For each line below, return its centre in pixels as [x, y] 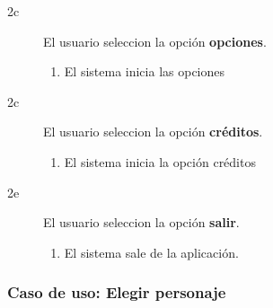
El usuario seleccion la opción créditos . [153, 132]
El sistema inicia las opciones [145, 71]
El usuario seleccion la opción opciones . [155, 41]
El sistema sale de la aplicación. [151, 252]
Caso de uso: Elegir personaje [117, 292]
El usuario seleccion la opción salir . [141, 222]
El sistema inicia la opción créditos [160, 161]
